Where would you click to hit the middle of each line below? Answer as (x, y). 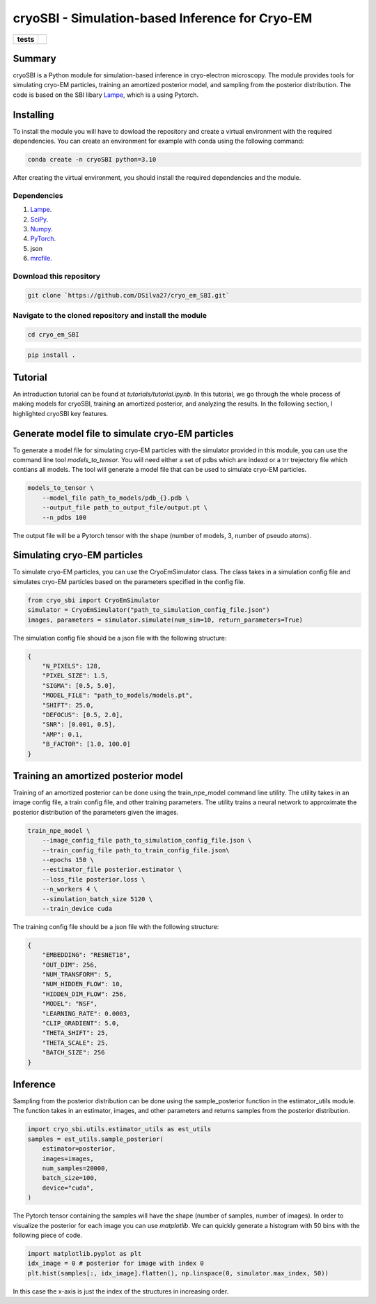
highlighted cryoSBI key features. (61, 413)
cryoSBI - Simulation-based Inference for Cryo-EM (163, 18)
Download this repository (57, 276)
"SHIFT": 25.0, (68, 705)
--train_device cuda (77, 908)
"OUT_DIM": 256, (70, 965)
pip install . (52, 355)
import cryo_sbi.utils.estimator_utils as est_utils (119, 1129)
